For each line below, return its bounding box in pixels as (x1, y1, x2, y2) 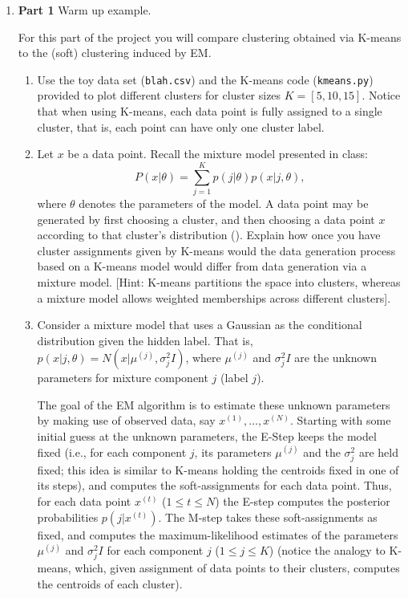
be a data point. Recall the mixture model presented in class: (67, 145, 368, 162)
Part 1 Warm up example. (18, 2, 151, 18)
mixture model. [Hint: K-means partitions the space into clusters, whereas (37, 273, 401, 290)
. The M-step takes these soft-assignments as (158, 508, 378, 525)
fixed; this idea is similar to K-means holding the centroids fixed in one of (37, 461, 399, 478)
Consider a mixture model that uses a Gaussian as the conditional (37, 316, 362, 333)
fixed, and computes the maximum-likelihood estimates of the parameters (37, 526, 398, 543)
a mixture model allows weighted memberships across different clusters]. (37, 289, 391, 306)
